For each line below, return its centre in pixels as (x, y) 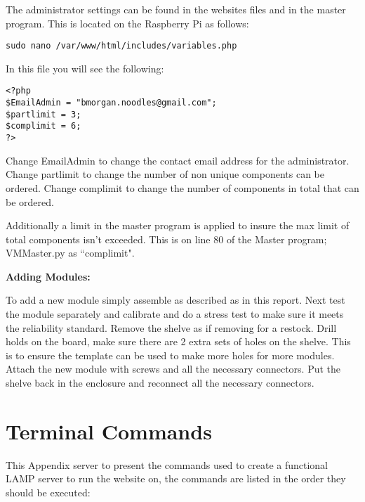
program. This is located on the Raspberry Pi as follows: (127, 23)
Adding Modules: (48, 276)
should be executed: (48, 492)
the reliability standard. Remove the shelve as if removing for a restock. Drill (171, 327)
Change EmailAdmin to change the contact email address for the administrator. (178, 160)
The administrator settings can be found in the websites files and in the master (176, 9)
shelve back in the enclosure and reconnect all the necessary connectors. (160, 383)
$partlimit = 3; (44, 114)
